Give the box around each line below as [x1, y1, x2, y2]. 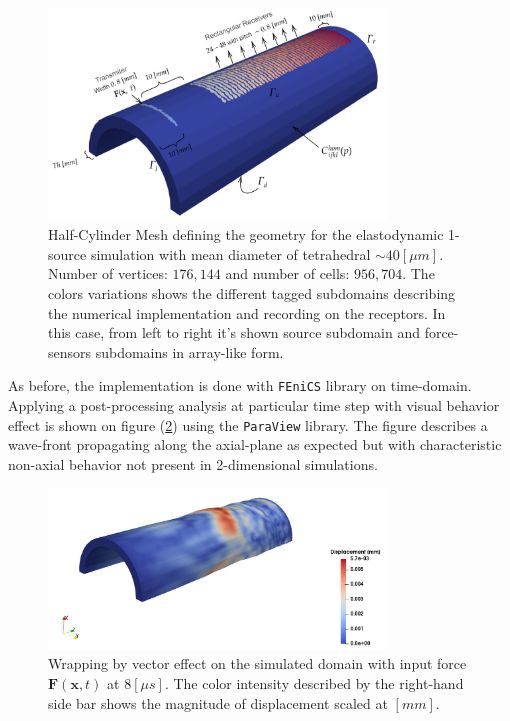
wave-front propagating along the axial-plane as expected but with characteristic [8, 434, 502, 455]
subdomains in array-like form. [95, 341, 284, 362]
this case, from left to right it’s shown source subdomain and [48, 322, 420, 343]
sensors [48, 341, 92, 362]
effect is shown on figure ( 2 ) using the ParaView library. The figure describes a [8, 414, 488, 435]
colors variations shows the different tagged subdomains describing [48, 283, 456, 304]
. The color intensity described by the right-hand [164, 672, 464, 693]
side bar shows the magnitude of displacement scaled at [48, 692, 388, 713]
